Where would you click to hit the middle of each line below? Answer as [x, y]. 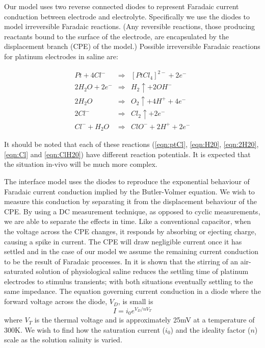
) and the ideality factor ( [210, 329]
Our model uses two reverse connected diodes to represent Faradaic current [122, 6]
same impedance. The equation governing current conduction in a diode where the [132, 291]
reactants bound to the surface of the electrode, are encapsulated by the [116, 36]
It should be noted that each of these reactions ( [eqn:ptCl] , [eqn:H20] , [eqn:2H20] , [131, 144]
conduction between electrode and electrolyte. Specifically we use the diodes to [127, 16]
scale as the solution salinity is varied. [63, 340]
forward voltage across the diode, [56, 301]
